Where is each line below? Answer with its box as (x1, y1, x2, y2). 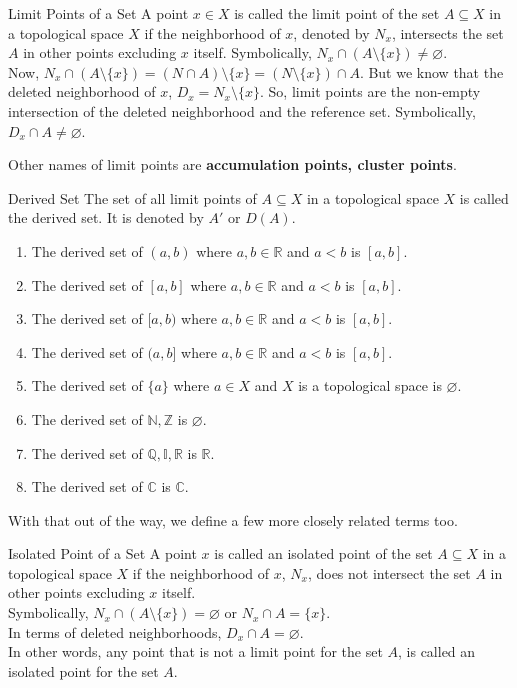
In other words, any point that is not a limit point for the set (8, 641, 383, 662)
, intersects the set (391, 22, 504, 43)
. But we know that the (359, 61, 504, 82)
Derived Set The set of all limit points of (8, 187, 257, 208)
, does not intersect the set (307, 562, 471, 583)
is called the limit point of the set (234, 3, 440, 23)
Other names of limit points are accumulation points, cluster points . (8, 154, 457, 175)
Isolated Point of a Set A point (8, 543, 197, 564)
